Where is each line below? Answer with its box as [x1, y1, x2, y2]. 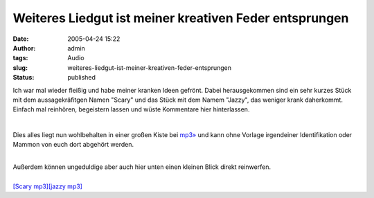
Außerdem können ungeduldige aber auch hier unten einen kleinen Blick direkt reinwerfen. [12, 163, 271, 171]
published [67, 73, 96, 82]
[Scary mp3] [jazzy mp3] [12, 182, 83, 190]
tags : [12, 54, 28, 62]
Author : [12, 44, 36, 52]
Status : [12, 73, 35, 82]
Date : [12, 35, 29, 43]
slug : [12, 63, 28, 72]
